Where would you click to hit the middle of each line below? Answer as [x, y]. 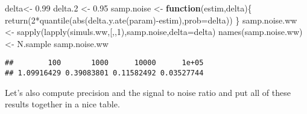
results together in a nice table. [62, 104]
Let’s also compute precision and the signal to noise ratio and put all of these [148, 92]
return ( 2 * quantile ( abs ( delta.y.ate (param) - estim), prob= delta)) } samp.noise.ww [151, 20]
